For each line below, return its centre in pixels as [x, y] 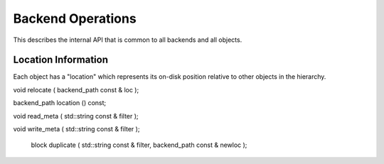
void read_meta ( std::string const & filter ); [76, 116]
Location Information [60, 60]
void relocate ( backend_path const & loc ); [76, 89]
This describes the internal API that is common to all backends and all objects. [128, 40]
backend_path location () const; [60, 103]
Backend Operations [75, 18]
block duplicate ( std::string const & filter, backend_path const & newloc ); [139, 145]
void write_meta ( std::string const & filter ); [76, 129]
